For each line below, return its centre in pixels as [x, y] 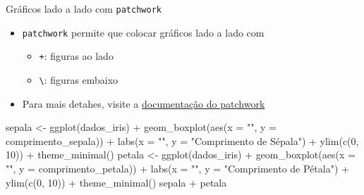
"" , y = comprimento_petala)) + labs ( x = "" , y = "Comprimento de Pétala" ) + [177, 168]
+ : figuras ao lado [76, 56]
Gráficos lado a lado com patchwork [84, 8]
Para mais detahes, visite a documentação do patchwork [144, 103]
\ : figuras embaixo [79, 79]
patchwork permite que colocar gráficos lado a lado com [143, 32]
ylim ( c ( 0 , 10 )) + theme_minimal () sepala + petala [116, 182]
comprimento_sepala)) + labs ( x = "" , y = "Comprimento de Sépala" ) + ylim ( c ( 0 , [182, 140]
